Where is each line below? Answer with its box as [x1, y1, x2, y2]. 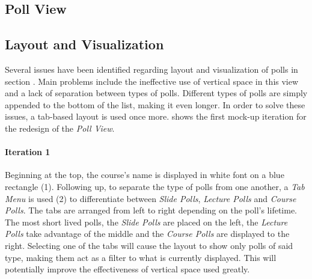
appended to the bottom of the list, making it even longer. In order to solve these [5, 98, 305, 111]
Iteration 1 [5, 146, 50, 158]
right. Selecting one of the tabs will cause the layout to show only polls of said [5, 239, 293, 251]
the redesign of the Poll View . [5, 121, 115, 134]
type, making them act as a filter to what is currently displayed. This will [5, 251, 277, 263]
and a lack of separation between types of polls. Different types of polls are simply [5, 87, 308, 99]
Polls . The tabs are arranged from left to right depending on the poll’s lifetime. [5, 204, 298, 216]
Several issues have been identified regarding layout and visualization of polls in [5, 63, 298, 75]
